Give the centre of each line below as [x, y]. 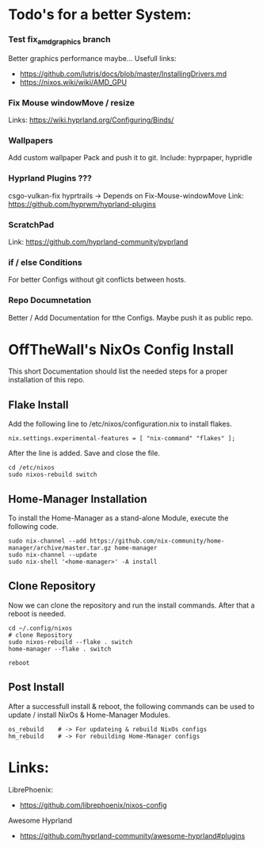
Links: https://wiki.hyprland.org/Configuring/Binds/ [91, 120]
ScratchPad [31, 224]
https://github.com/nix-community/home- [157, 541]
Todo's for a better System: [100, 15]
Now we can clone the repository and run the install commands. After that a [131, 605]
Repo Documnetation [50, 301]
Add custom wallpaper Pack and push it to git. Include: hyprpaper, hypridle [130, 158]
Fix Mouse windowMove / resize [71, 102]
